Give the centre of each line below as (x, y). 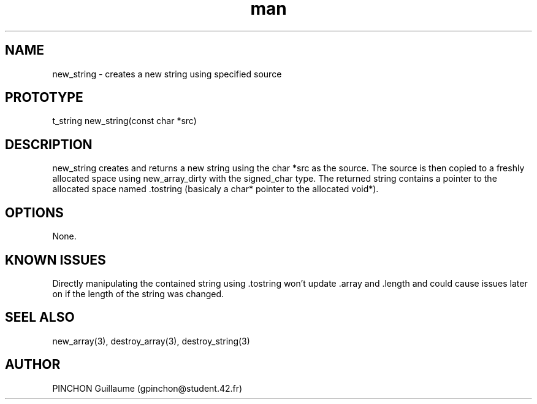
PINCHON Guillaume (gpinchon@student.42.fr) (147, 388)
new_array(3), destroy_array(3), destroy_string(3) (151, 341)
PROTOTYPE (44, 98)
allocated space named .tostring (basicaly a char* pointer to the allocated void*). (215, 189)
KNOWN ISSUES (55, 260)
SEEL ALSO (40, 317)
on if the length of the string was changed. (138, 293)
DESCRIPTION (49, 144)
